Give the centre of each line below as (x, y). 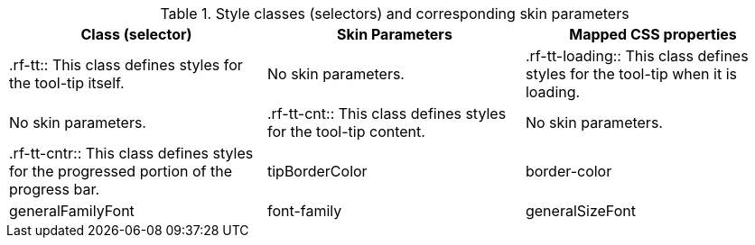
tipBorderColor (317, 171)
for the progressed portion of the (121, 171)
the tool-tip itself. (67, 83)
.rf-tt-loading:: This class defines (637, 56)
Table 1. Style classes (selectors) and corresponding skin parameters (395, 14)
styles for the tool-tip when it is (631, 74)
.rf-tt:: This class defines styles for (126, 65)
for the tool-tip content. (346, 132)
